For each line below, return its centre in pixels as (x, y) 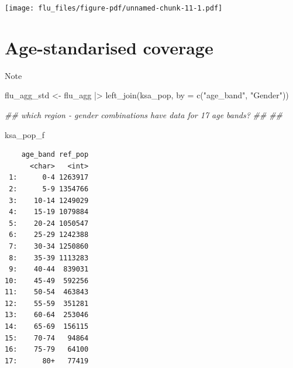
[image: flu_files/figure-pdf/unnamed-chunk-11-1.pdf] (114, 8)
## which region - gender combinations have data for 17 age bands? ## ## (144, 114)
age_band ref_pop (55, 155)
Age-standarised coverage (109, 47)
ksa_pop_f (25, 134)
